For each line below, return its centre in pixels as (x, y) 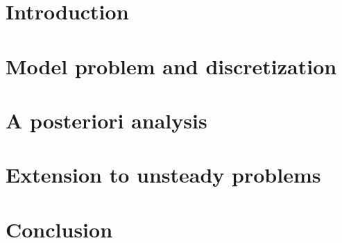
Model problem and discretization (171, 66)
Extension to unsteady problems (163, 175)
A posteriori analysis (106, 120)
